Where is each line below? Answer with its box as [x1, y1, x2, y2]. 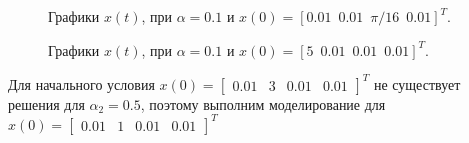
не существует [373, 73, 461, 94]
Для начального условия [8, 73, 155, 94]
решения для [8, 93, 85, 114]
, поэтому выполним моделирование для [140, 93, 386, 114]
